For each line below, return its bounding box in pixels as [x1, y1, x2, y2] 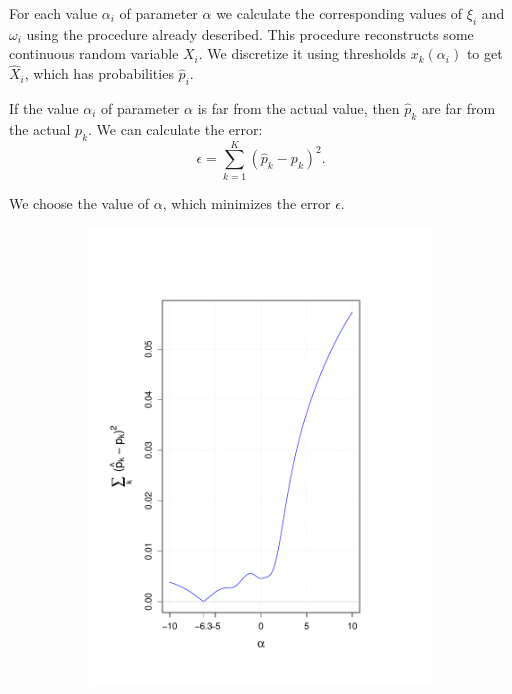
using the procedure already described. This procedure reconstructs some [26, 23, 474, 44]
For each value [9, 3, 98, 23]
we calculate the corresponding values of [216, 3, 463, 23]
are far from [421, 98, 496, 118]
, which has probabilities [24, 63, 174, 84]
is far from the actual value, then [197, 98, 400, 118]
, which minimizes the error [162, 192, 331, 213]
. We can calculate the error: [88, 118, 263, 139]
